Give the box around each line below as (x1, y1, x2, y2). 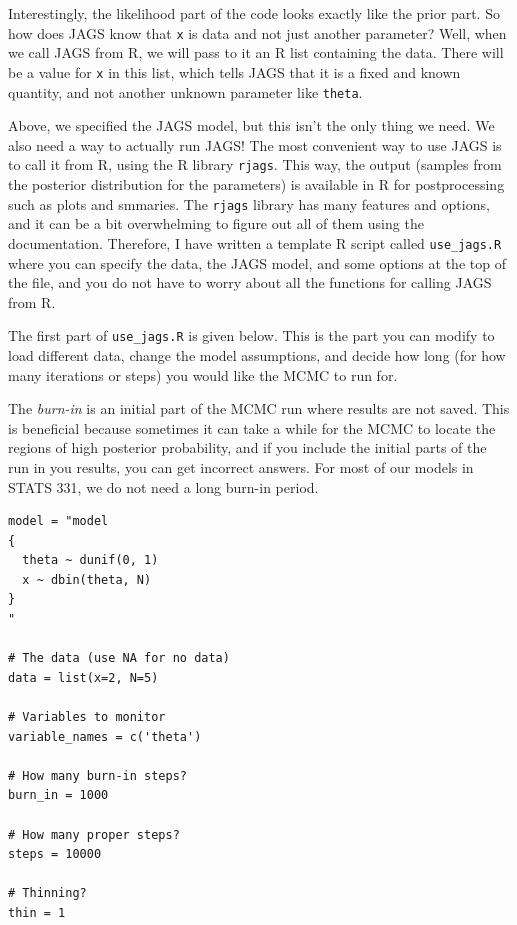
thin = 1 (8, 905, 66, 920)
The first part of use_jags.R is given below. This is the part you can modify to (8, 325, 495, 346)
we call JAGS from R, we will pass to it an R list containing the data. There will (8, 42, 504, 63)
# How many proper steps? (8, 827, 180, 842)
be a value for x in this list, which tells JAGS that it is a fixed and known (8, 61, 461, 82)
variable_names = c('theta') (8, 729, 202, 744)
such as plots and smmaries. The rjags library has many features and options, (8, 193, 490, 214)
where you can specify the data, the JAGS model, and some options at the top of (8, 252, 506, 273)
